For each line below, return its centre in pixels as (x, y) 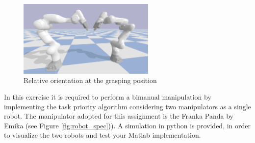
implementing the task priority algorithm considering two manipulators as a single (127, 106)
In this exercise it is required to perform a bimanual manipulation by (108, 97)
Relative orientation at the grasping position (90, 80)
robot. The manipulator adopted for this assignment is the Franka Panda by (119, 116)
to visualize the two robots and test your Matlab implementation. (102, 135)
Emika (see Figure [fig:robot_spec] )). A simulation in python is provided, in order (127, 125)
